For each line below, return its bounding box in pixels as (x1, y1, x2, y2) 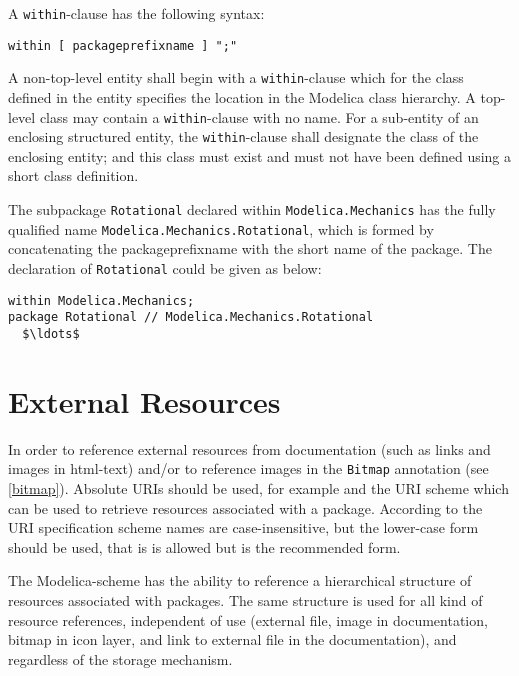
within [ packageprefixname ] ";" (8, 38, 238, 53)
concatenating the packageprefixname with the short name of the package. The (8, 238, 492, 259)
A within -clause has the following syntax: (8, 3, 265, 23)
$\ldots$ (22, 326, 80, 341)
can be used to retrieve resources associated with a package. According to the (8, 497, 483, 518)
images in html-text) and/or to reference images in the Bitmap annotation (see (8, 458, 489, 479)
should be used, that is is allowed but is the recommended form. (8, 536, 401, 557)
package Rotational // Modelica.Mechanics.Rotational (8, 310, 374, 325)
